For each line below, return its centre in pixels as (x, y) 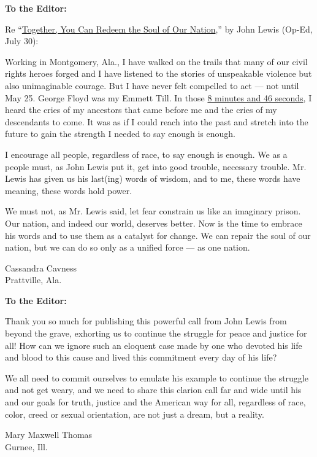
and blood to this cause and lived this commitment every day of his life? (141, 357)
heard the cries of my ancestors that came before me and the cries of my (141, 110)
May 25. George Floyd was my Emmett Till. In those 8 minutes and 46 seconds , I (158, 97)
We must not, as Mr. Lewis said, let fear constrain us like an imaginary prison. (153, 211)
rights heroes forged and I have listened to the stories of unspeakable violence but (158, 73)
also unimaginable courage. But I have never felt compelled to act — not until (152, 85)
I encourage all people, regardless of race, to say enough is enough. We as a (146, 154)
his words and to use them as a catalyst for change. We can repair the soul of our (158, 235)
